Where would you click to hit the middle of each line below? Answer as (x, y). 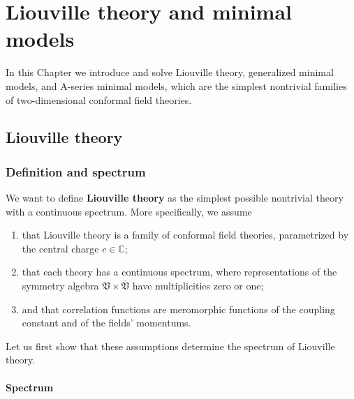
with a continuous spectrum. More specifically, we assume (129, 211)
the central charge (60, 248)
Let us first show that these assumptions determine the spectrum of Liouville (170, 346)
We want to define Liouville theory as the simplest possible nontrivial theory (175, 198)
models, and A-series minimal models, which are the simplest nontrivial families (176, 85)
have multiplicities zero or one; (198, 286)
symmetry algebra (60, 286)
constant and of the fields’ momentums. (106, 323)
